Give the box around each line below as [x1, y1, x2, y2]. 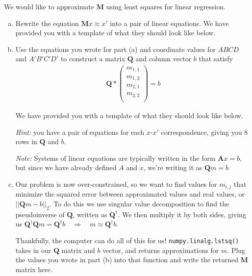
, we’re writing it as [143, 162, 202, 173]
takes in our [15, 245, 51, 255]
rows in [15, 136, 37, 147]
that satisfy [199, 53, 233, 64]
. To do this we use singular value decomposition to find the [49, 199, 229, 209]
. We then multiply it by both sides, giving [118, 209, 246, 219]
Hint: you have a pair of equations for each [15, 126, 145, 137]
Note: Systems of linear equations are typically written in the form [15, 152, 216, 163]
